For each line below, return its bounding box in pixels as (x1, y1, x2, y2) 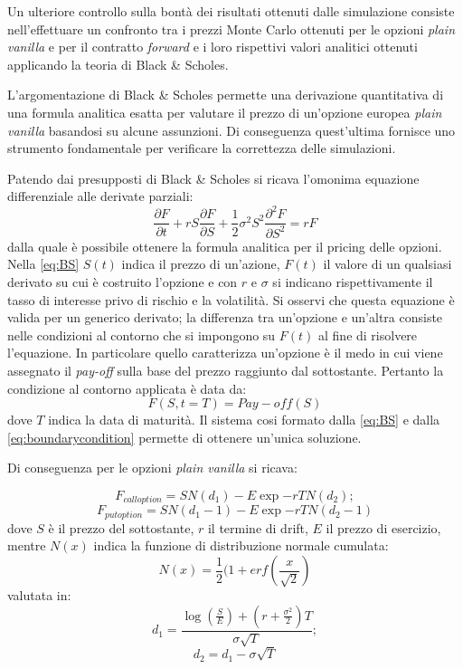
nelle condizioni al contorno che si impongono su (7, 325, 276, 344)
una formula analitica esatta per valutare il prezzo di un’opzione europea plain (7, 102, 442, 121)
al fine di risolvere (318, 325, 418, 344)
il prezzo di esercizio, (326, 518, 441, 537)
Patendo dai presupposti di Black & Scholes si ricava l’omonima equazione (7, 168, 420, 187)
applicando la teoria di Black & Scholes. (7, 54, 229, 73)
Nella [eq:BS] (7, 254, 80, 273)
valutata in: (7, 586, 71, 605)
